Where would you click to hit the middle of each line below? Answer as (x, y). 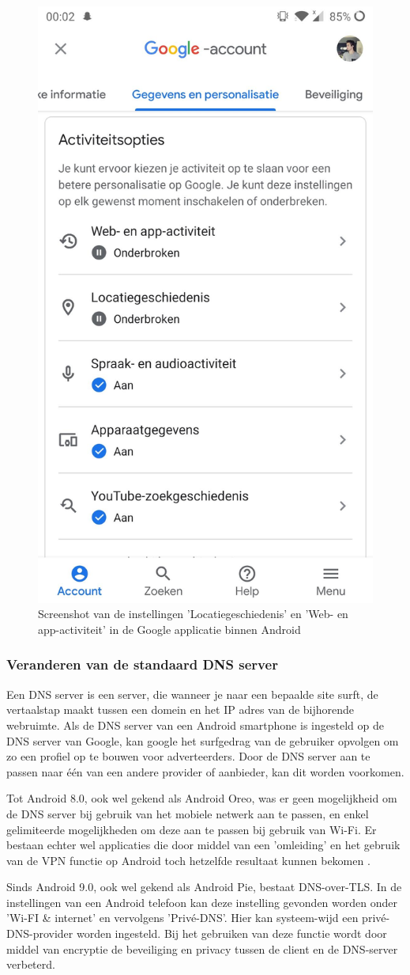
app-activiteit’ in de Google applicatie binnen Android (169, 629)
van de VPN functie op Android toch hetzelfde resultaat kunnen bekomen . (188, 860)
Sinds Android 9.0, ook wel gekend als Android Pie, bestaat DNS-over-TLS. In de (204, 887)
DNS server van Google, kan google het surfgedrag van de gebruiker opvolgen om (203, 740)
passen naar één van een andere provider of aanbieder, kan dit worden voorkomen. (205, 771)
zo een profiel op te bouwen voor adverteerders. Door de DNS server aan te (188, 756)
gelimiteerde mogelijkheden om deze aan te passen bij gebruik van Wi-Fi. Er (192, 829)
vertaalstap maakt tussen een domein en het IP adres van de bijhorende (181, 709)
